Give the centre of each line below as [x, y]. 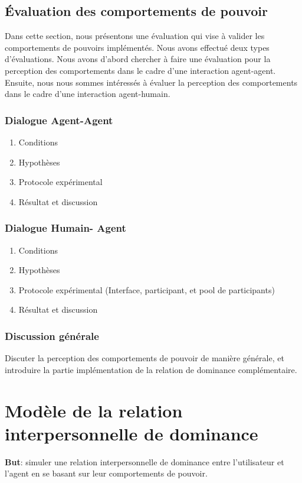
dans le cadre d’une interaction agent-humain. [88, 94]
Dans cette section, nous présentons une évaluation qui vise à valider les [135, 36]
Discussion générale [52, 335]
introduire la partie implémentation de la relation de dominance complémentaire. [151, 369]
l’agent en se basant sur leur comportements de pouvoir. [106, 473]
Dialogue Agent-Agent [59, 120]
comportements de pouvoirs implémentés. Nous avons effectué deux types [137, 47]
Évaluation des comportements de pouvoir [136, 11]
